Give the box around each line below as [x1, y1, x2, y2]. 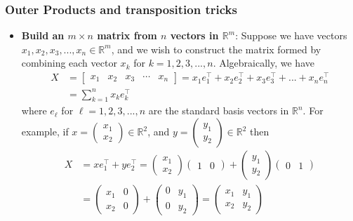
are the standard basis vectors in [148, 103, 289, 118]
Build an [21, 28, 65, 43]
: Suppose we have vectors [235, 28, 347, 43]
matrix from [97, 28, 157, 43]
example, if [21, 124, 69, 139]
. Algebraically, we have [213, 55, 314, 70]
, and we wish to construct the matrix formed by [111, 41, 321, 56]
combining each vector [21, 55, 117, 70]
